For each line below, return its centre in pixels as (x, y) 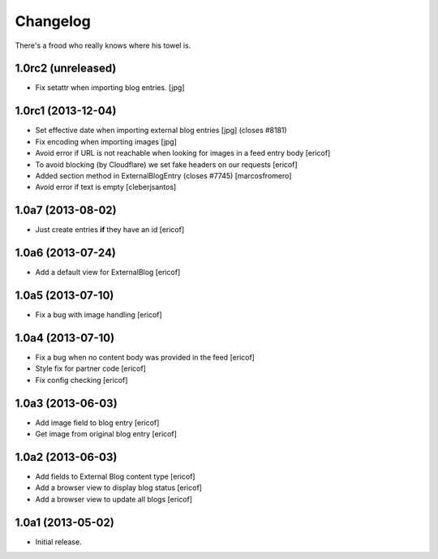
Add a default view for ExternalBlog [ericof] (108, 273)
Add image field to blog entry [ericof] (97, 423)
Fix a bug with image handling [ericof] (99, 315)
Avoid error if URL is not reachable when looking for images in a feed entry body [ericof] (183, 153)
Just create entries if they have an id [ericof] (110, 230)
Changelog (53, 21)
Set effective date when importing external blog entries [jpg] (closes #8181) (161, 131)
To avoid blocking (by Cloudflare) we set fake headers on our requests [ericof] (166, 164)
